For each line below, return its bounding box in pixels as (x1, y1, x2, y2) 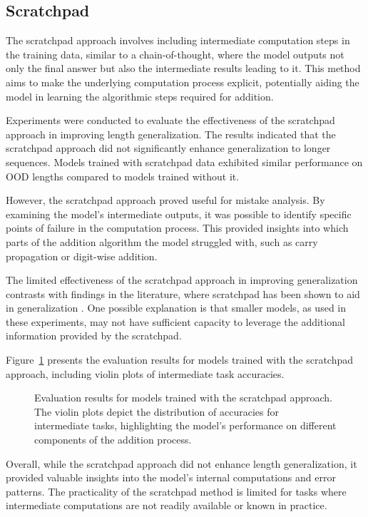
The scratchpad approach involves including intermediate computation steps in (6, 33, 350, 48)
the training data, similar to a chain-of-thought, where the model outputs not (6, 46, 344, 61)
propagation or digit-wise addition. (6, 248, 158, 263)
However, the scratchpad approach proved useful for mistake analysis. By (6, 193, 325, 208)
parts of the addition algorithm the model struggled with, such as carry (6, 234, 318, 249)
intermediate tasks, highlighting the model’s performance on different (34, 418, 337, 433)
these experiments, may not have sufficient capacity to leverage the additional (6, 314, 345, 329)
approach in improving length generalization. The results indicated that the (6, 126, 336, 141)
